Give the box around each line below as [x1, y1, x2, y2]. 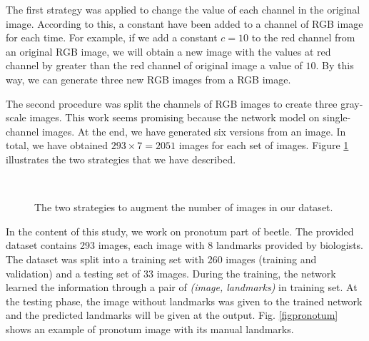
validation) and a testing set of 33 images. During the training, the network [6, 265, 336, 280]
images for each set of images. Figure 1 [178, 138, 349, 153]
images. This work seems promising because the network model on [29, 110, 320, 125]
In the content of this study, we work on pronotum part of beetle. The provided [6, 223, 354, 238]
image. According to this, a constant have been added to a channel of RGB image [6, 16, 363, 31]
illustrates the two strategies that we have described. [6, 151, 236, 166]
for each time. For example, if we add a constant [6, 30, 218, 45]
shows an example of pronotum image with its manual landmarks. [6, 321, 294, 336]
